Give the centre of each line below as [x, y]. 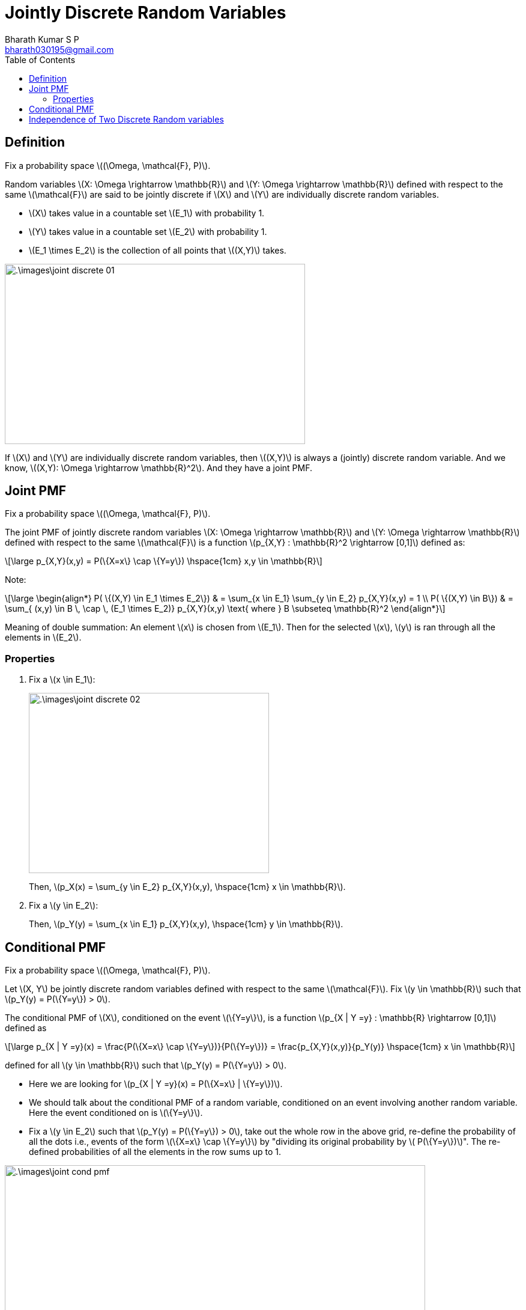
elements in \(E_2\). [43, 638]
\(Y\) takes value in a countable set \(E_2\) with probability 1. [148, 231]
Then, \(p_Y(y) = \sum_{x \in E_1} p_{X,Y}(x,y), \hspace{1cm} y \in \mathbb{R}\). [186, 924]
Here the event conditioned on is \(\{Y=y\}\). [116, 1113]
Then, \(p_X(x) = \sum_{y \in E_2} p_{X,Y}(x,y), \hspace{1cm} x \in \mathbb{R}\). [187, 887]
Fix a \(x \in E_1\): [62, 680]
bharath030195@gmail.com [59, 49]
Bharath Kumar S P [42, 39]
